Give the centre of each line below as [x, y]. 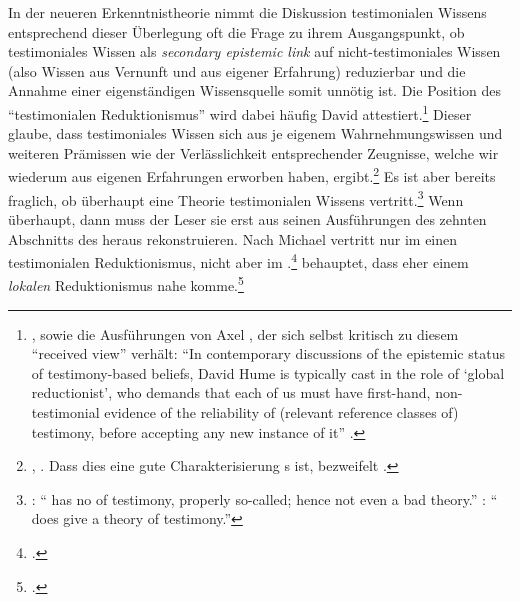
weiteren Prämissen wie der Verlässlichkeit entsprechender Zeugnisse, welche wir [253, 152]
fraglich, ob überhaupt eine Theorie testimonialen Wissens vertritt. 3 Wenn [236, 198]
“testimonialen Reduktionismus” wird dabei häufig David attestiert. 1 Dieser [240, 112]
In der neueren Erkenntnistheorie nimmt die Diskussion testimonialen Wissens [247, 12]
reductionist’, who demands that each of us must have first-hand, [231, 392]
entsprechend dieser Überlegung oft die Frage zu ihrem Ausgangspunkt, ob [236, 31]
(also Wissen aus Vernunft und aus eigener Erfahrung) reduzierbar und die [237, 70]
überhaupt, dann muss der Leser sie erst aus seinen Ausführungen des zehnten [247, 218]
